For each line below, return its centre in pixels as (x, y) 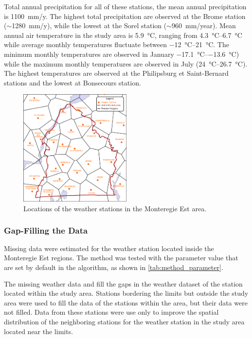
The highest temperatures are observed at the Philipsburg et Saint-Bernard (116, 73)
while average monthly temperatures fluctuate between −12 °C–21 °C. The (117, 44)
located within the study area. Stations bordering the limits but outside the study (126, 293)
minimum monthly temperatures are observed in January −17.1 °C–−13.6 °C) (122, 54)
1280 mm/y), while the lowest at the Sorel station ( (89, 25)
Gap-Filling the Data (46, 230)
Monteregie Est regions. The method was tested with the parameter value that (121, 258)
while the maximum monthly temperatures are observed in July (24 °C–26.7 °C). (126, 63)
